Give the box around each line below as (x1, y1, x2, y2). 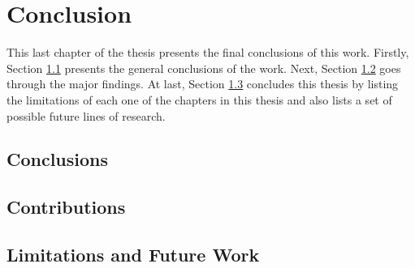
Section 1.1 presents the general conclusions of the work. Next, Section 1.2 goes (6, 59, 401, 76)
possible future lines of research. (6, 107, 166, 124)
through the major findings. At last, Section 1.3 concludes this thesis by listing (6, 75, 399, 92)
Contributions (6, 194, 126, 219)
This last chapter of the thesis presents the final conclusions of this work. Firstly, (6, 44, 409, 61)
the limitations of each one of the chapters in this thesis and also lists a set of (6, 91, 392, 108)
